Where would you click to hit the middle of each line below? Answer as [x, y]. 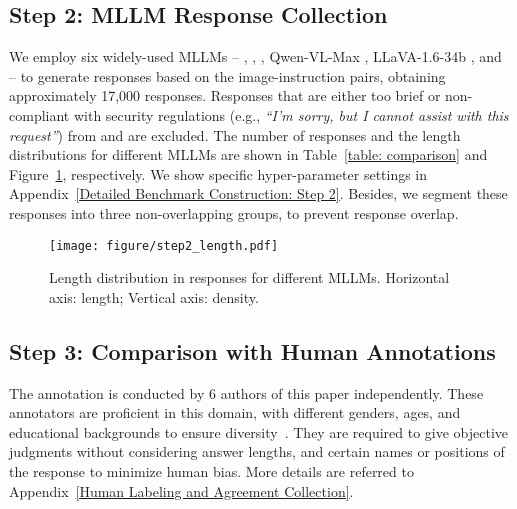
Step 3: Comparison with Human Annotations [252, 350]
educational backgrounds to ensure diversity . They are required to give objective [259, 431]
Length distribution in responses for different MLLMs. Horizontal [249, 277]
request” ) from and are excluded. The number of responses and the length [235, 134]
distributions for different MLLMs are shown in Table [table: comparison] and [248, 154]
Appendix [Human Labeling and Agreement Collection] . [181, 490]
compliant [39, 114]
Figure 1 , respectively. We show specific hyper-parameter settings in [218, 173]
